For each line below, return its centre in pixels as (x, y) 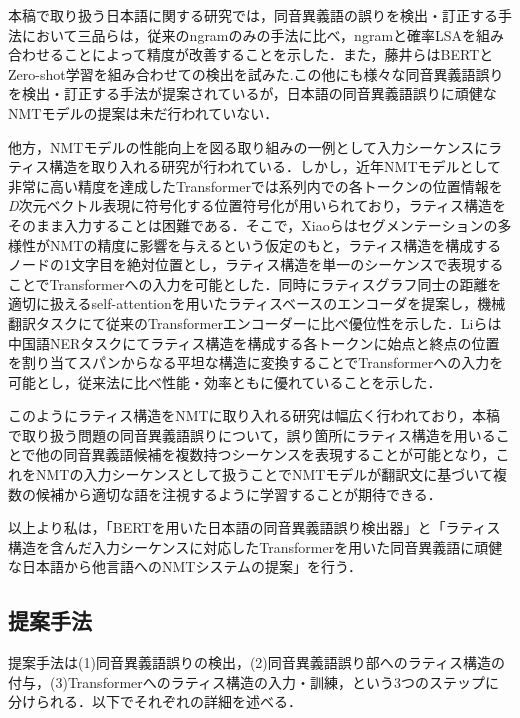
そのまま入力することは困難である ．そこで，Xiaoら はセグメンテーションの (253, 224)
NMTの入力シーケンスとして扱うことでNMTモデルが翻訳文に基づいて (264, 474)
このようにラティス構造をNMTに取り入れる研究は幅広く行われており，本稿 (254, 415)
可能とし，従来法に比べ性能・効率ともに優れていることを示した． (225, 381)
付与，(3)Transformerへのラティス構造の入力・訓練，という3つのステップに (253, 681)
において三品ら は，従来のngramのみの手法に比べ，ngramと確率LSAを (249, 34)
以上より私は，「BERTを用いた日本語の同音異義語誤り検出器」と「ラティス (254, 527)
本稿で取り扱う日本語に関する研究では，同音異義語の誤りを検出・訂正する (253, 15)
